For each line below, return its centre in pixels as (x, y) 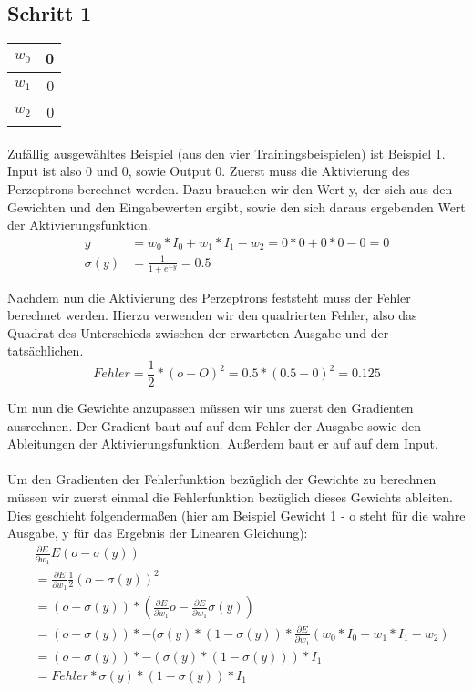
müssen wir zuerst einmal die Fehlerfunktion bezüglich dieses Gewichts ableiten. (230, 497)
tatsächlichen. (46, 351)
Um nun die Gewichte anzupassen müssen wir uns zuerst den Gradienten (211, 408)
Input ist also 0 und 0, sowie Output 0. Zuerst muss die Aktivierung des (209, 171)
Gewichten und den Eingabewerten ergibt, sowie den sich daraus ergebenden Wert (236, 206)
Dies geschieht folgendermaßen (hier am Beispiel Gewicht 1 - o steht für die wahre (236, 515)
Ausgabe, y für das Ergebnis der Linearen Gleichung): (158, 533)
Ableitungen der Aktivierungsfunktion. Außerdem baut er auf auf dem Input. (223, 443)
